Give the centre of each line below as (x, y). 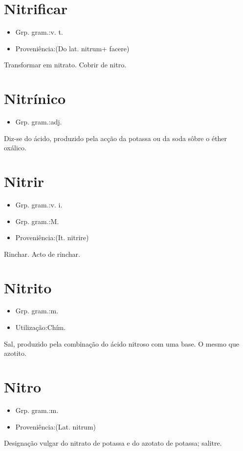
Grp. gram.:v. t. (39, 32)
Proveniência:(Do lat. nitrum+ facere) (72, 48)
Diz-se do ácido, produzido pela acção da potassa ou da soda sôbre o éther (116, 138)
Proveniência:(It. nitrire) (52, 237)
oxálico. (15, 148)
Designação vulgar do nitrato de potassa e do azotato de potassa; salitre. (113, 443)
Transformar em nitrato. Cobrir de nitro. (65, 65)
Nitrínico (35, 98)
